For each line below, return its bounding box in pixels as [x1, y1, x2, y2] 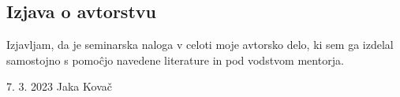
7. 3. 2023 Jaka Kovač [6, 78, 112, 95]
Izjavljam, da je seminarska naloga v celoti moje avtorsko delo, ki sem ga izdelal [6, 36, 394, 53]
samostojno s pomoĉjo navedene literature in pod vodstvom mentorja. [6, 51, 344, 68]
